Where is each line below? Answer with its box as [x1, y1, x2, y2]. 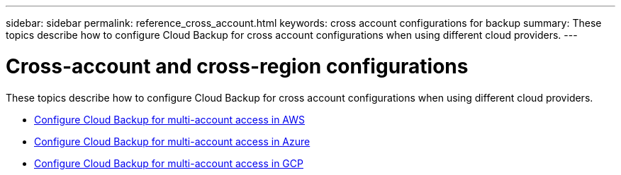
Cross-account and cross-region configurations [6, 54, 469, 78]
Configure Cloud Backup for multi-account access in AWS [34, 113, 305, 126]
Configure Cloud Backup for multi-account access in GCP [34, 157, 303, 169]
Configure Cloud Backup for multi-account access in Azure [34, 135, 310, 147]
